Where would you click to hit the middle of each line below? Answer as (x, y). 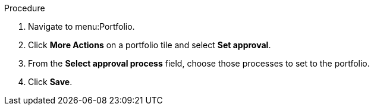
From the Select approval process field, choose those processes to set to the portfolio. (199, 63)
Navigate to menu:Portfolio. (81, 26)
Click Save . (50, 82)
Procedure (25, 8)
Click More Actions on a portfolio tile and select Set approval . (150, 45)
